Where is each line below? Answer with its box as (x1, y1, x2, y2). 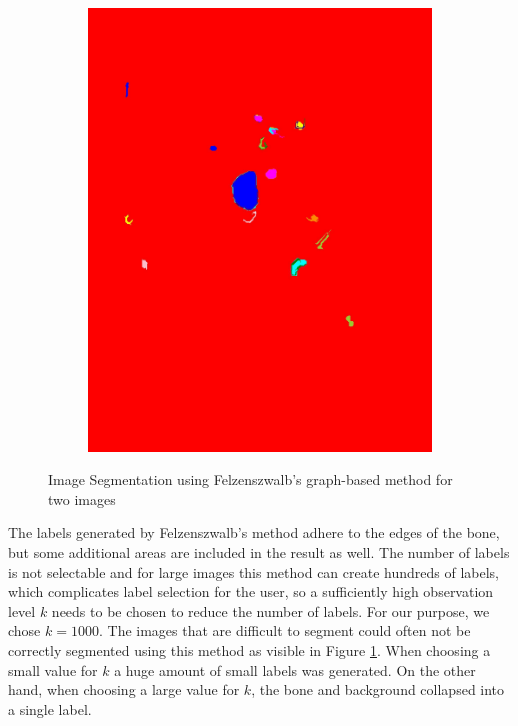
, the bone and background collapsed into (251, 679, 505, 700)
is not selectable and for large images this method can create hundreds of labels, (8, 561, 499, 582)
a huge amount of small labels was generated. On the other (114, 659, 476, 680)
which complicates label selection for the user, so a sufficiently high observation (8, 581, 494, 602)
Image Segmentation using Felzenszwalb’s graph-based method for (48, 469, 453, 490)
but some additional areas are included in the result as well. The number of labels (8, 542, 510, 563)
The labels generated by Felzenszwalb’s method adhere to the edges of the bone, (8, 522, 500, 543)
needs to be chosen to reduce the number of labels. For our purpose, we (51, 600, 490, 621)
